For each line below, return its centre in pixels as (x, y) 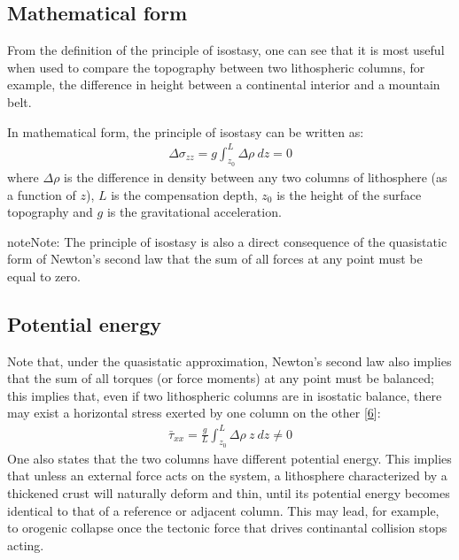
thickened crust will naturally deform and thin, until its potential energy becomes (229, 492)
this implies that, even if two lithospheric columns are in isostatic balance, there (225, 395)
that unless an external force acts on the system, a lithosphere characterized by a (227, 476)
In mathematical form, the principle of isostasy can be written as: (186, 131)
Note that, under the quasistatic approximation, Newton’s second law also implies (229, 361)
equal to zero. (44, 276)
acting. (26, 545)
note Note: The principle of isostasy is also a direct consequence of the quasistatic (227, 241)
